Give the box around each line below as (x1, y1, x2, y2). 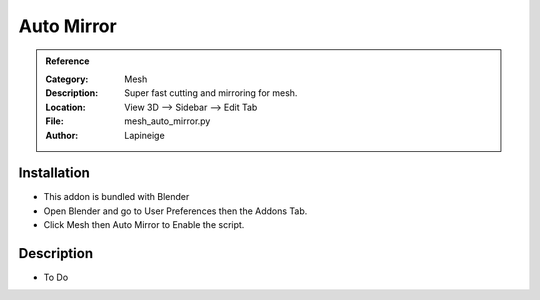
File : (45, 115, 64, 127)
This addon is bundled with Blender (43, 191, 190, 203)
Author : (45, 129, 79, 141)
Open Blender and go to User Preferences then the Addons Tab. (43, 205, 308, 217)
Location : (45, 101, 86, 113)
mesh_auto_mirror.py (124, 115, 211, 127)
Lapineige (124, 129, 165, 141)
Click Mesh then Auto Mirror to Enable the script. (43, 219, 245, 231)
